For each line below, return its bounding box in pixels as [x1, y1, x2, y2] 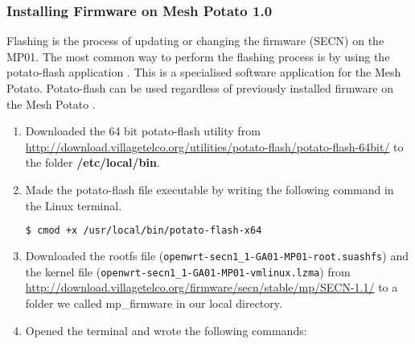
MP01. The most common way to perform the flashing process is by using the [6, 48, 390, 64]
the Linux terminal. [25, 197, 122, 213]
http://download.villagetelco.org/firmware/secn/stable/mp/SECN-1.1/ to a [25, 279, 398, 296]
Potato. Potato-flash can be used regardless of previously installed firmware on [6, 80, 393, 96]
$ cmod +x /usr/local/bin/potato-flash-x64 [25, 225, 262, 237]
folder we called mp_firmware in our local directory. [25, 294, 282, 311]
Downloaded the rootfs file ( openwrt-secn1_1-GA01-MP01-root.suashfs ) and [25, 247, 409, 264]
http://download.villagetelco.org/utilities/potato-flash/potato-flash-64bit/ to [25, 138, 404, 155]
